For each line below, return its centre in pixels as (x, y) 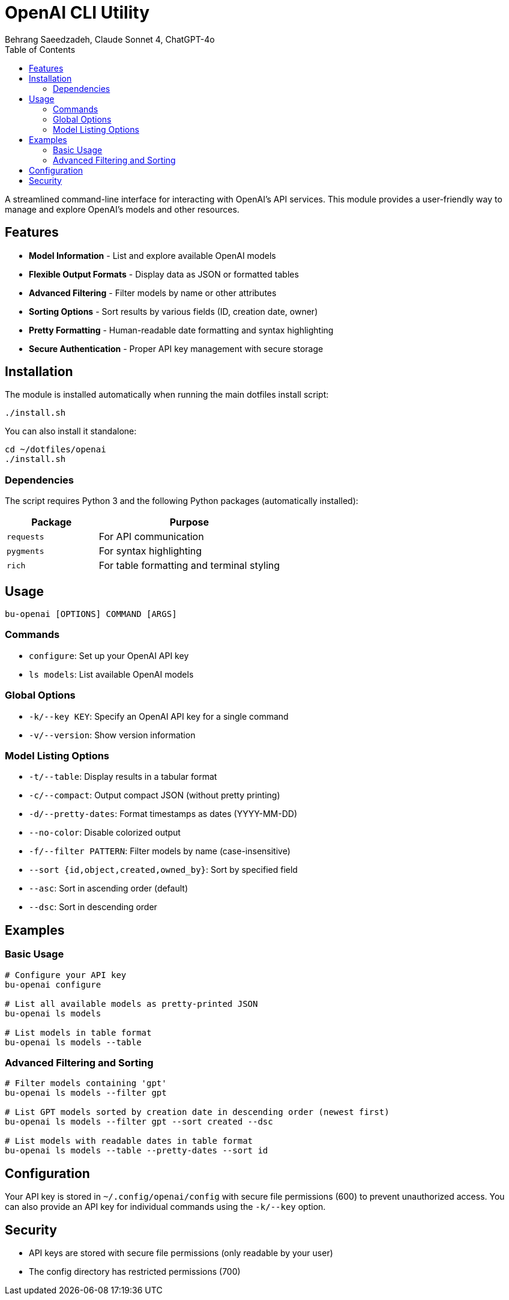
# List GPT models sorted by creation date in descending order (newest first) (197, 1112)
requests (26, 536)
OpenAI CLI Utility (77, 13)
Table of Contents (40, 49)
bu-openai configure (53, 984)
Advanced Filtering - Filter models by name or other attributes (153, 293)
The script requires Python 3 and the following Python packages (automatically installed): (182, 501)
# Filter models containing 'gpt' (86, 1083)
